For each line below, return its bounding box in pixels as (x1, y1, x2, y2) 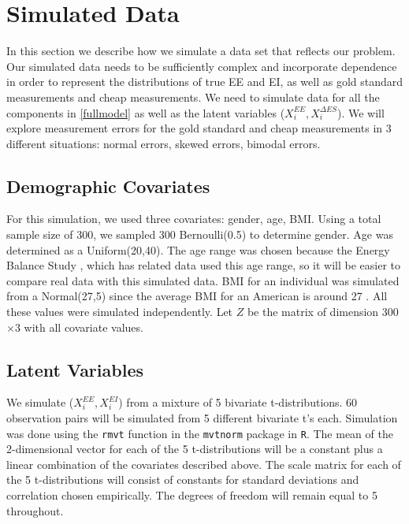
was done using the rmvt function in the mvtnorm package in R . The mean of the (6, 425, 393, 441)
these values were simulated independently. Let (6, 303, 233, 320)
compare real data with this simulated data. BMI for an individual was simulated (6, 272, 400, 288)
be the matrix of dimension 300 (247, 303, 399, 320)
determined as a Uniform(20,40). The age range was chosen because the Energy (6, 241, 390, 258)
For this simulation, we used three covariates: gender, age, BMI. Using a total (6, 210, 381, 227)
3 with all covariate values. (14, 318, 143, 335)
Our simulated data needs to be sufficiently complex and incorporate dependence (6, 58, 397, 74)
